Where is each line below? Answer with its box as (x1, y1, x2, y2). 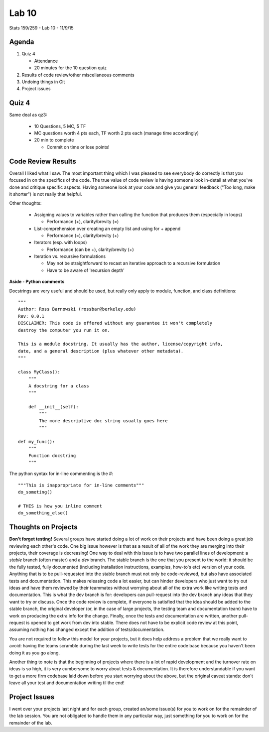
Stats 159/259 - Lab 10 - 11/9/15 (9, 25, 74, 31)
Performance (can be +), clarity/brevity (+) (46, 246, 134, 252)
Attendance (34, 58, 58, 64)
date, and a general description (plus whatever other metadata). (18, 348, 184, 354)
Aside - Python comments (9, 279, 65, 285)
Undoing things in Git (21, 79, 65, 85)
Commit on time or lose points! (46, 144, 110, 150)
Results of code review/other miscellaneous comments (21, 72, 134, 78)
